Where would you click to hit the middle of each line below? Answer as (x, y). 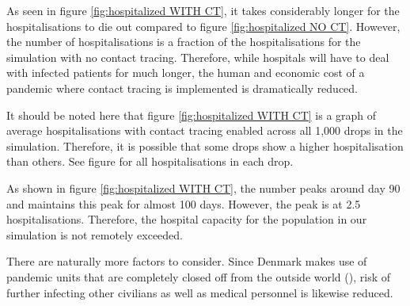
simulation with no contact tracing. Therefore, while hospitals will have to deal (198, 57)
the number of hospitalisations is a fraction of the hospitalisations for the (184, 42)
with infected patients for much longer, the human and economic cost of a (186, 73)
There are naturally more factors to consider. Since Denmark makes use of (187, 261)
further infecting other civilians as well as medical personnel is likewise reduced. (200, 292)
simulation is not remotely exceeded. (95, 234)
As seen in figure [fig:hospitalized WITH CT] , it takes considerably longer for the (203, 10)
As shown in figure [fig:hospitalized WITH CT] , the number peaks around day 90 (203, 187)
